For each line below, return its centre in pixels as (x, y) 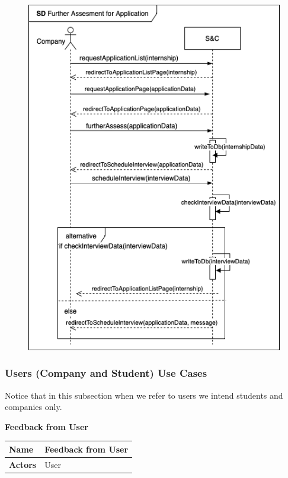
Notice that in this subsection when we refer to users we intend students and (144, 395)
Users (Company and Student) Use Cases (106, 373)
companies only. (33, 407)
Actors (23, 464)
